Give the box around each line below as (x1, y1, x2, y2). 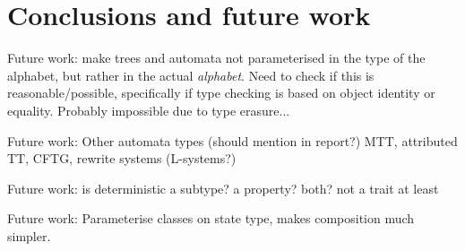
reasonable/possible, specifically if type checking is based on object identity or (7, 83, 435, 102)
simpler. (7, 226, 51, 245)
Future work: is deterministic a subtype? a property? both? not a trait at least (7, 178, 439, 197)
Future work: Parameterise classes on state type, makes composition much (7, 209, 415, 228)
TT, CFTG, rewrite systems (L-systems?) (7, 149, 237, 168)
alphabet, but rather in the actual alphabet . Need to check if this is (7, 65, 375, 84)
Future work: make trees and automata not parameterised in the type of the (7, 48, 426, 67)
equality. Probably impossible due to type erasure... (7, 100, 290, 119)
